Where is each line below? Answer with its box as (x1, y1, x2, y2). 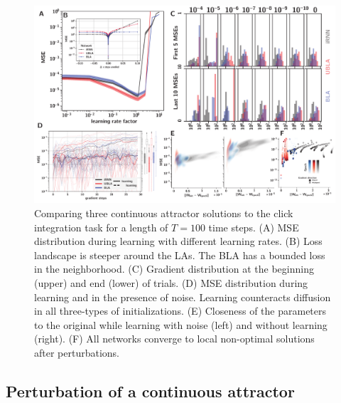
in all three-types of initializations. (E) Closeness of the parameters (34, 303, 327, 318)
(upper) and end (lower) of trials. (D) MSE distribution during (34, 275, 308, 290)
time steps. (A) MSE (208, 219, 299, 234)
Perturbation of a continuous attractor (6, 380, 295, 402)
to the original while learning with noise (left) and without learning (34, 317, 328, 332)
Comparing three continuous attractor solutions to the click (34, 206, 293, 221)
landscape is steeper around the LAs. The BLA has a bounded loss (34, 247, 325, 262)
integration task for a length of (34, 219, 168, 234)
